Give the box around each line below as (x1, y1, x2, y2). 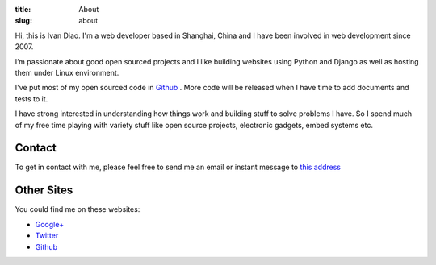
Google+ (35, 219, 65, 229)
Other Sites (15, 184, 73, 197)
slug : (15, 16, 32, 26)
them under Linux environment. (15, 68, 119, 77)
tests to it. (15, 93, 48, 104)
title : (15, 5, 31, 14)
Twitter (35, 230, 59, 241)
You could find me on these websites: (15, 205, 140, 214)
